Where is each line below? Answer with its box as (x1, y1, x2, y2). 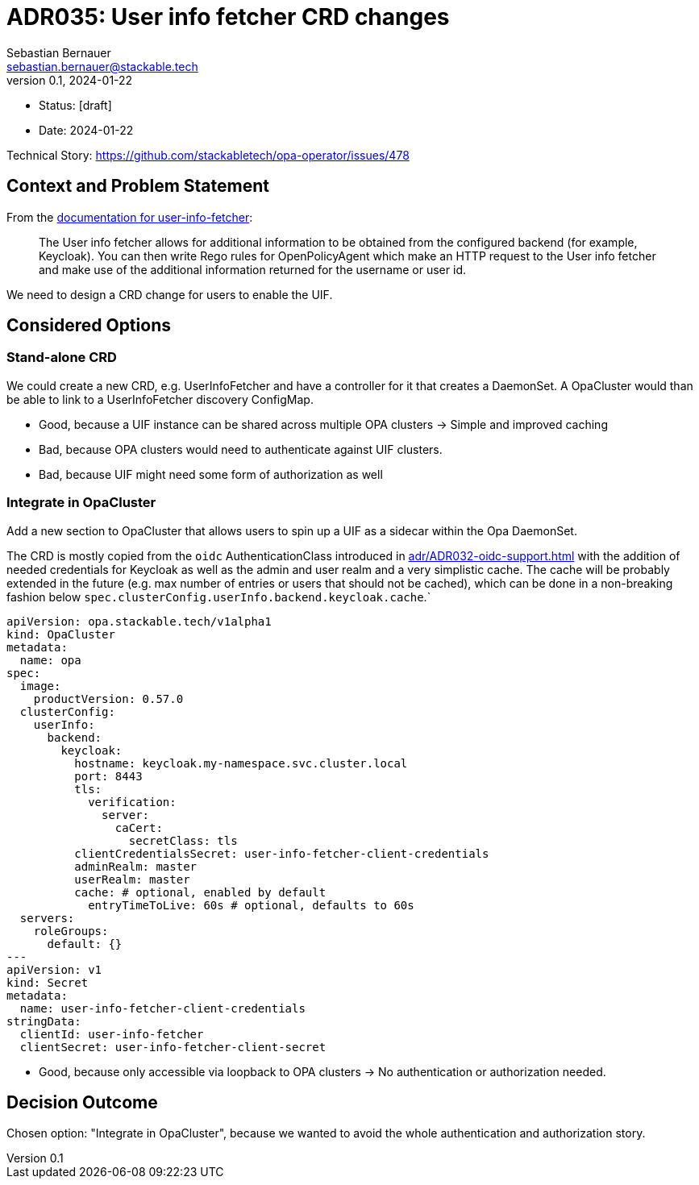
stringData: (6, 1014, 81, 1028)
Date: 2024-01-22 (39, 123, 134, 137)
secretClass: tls (128, 834, 238, 847)
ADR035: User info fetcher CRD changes (6, 3, 450, 31)
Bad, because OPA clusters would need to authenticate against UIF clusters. (39, 442, 443, 456)
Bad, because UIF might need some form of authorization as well (39, 467, 383, 481)
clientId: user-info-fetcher (19, 1027, 204, 1041)
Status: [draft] (39, 98, 112, 112)
